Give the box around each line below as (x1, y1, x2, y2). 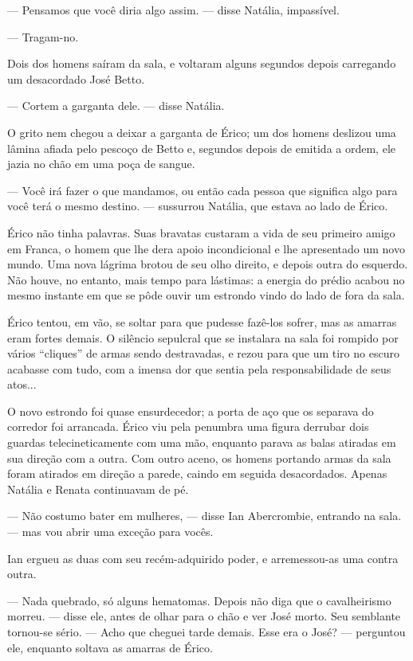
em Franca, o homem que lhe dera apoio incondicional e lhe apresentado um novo (7, 240, 405, 256)
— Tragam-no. (7, 28, 79, 45)
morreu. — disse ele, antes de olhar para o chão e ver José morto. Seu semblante (7, 608, 401, 624)
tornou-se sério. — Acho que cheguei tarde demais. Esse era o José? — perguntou (7, 624, 406, 639)
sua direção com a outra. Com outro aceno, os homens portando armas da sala (7, 449, 391, 466)
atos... (7, 376, 37, 393)
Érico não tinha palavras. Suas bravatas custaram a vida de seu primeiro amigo (7, 224, 395, 241)
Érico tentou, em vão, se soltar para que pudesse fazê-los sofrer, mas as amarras (7, 313, 397, 330)
